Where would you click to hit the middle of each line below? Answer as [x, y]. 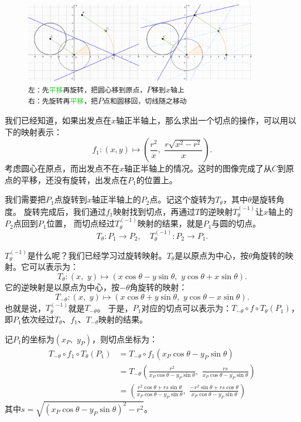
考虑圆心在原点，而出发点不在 [62, 168]
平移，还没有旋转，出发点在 [74, 179]
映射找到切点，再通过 [154, 211]
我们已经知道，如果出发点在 [58, 120]
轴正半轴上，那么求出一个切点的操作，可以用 [202, 120]
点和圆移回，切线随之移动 [145, 102]
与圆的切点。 [236, 223]
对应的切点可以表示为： [187, 308]
